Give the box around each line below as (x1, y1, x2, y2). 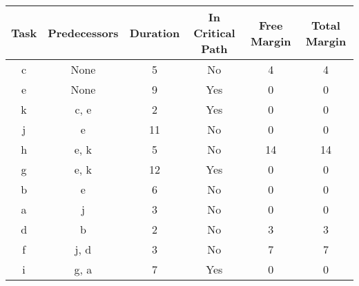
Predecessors (48, 25, 119, 41)
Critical (193, 25, 235, 41)
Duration (129, 25, 180, 41)
